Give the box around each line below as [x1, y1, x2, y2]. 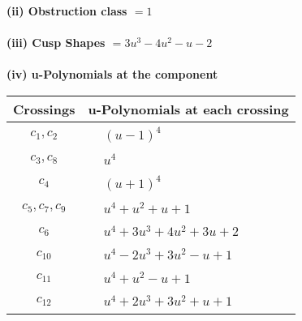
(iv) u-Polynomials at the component [6, 66, 218, 83]
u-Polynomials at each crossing [88, 99, 289, 118]
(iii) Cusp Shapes [6, 34, 106, 51]
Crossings [13, 99, 75, 118]
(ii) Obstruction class [6, 2, 127, 19]
